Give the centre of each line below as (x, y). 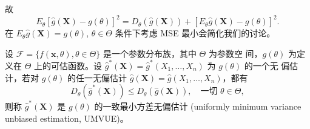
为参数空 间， (235, 53)
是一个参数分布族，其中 (150, 53)
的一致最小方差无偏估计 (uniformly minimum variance (198, 106)
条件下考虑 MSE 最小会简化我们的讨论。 (195, 33)
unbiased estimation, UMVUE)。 (67, 118)
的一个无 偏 (267, 65)
